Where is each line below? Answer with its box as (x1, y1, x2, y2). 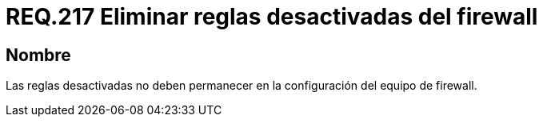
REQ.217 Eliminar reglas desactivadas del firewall (6, 3, 538, 30)
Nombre (6, 44, 71, 65)
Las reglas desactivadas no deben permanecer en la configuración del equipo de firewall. (6, 79, 477, 93)
